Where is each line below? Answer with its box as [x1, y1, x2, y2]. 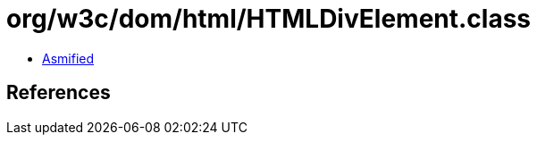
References [6, 81, 111, 104]
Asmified [42, 50, 95, 66]
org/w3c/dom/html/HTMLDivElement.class [6, 4, 532, 34]
